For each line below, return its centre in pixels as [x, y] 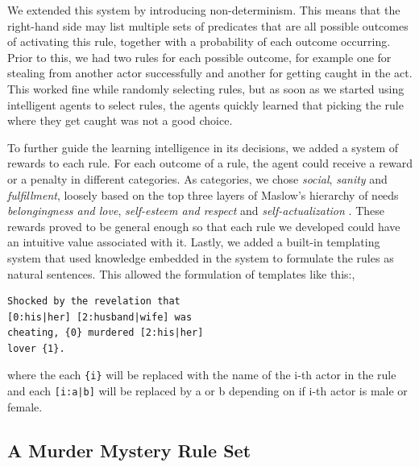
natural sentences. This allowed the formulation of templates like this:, [181, 273]
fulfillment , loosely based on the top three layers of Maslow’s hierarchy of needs [203, 194]
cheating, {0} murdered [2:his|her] [106, 333]
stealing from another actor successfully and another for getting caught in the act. [210, 73]
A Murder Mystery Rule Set [129, 450]
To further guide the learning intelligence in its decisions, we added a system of [203, 147]
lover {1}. [36, 348]
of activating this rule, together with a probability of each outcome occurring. [199, 41]
